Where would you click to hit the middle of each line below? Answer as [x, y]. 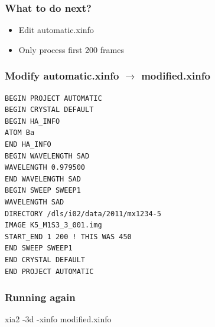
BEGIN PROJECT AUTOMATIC [53, 98]
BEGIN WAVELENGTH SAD [47, 156]
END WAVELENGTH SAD [43, 179]
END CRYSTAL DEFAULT [45, 260]
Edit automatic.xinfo [56, 30]
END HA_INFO [28, 144]
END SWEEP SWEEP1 [39, 248]
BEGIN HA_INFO [32, 121]
